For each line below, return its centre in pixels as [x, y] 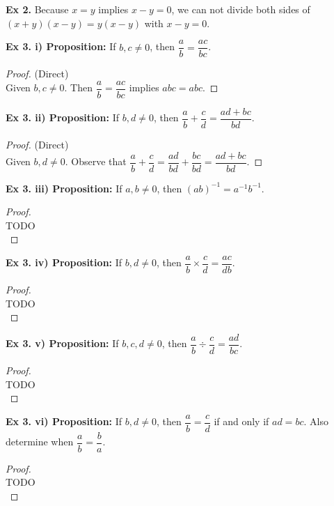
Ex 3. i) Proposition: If [61, 46]
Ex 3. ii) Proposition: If [63, 117]
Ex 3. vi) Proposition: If [64, 421]
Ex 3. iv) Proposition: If [64, 262]
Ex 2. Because [37, 9]
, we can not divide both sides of [241, 9]
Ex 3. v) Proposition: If [62, 343]
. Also [316, 421]
